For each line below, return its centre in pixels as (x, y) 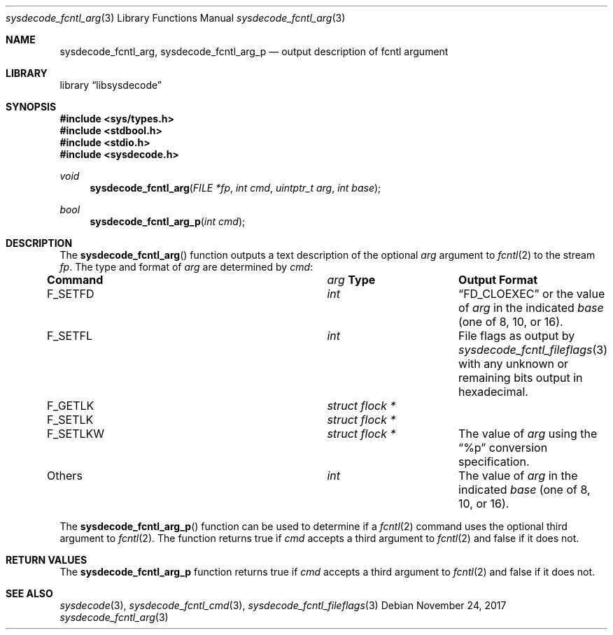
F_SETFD (71, 294)
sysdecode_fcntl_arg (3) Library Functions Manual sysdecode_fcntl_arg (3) (176, 18)
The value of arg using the (528, 434)
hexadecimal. (493, 392)
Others (65, 476)
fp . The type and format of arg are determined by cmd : (186, 267)
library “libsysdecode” (111, 85)
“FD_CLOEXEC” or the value (532, 294)
